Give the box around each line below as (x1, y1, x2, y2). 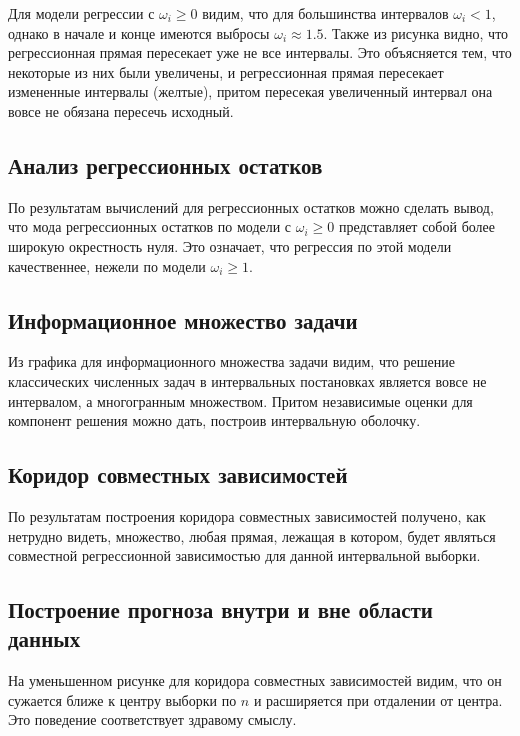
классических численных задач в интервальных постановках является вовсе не (8, 370, 487, 391)
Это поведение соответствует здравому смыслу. (8, 709, 297, 730)
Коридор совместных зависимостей (8, 459, 348, 490)
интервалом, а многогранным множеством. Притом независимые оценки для (8, 390, 473, 411)
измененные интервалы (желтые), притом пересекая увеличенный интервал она (8, 81, 493, 102)
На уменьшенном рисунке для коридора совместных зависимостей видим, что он (8, 670, 502, 691)
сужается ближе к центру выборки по (8, 689, 237, 710)
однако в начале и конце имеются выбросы (8, 22, 270, 43)
